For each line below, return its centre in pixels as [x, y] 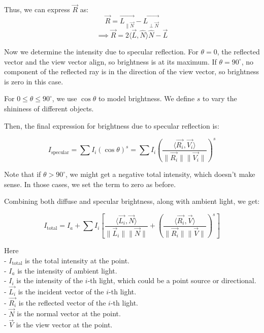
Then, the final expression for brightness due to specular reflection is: [112, 125]
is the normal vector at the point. [69, 313]
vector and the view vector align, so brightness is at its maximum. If [110, 61]
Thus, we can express [37, 9]
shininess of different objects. [49, 108]
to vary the [220, 98]
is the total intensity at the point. [77, 260]
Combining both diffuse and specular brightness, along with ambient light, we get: [132, 201]
